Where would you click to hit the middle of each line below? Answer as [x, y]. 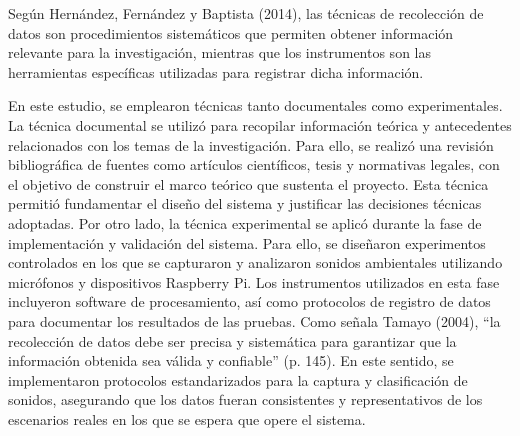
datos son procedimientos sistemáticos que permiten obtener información [231, 32]
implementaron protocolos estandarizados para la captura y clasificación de [238, 379]
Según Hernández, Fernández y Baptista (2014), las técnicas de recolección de [246, 13]
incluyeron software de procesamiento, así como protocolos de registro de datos [249, 301]
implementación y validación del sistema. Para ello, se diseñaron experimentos [247, 242]
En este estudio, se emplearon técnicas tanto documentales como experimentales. [255, 105]
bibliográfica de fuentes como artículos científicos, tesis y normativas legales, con [254, 164]
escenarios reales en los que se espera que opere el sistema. [187, 418]
